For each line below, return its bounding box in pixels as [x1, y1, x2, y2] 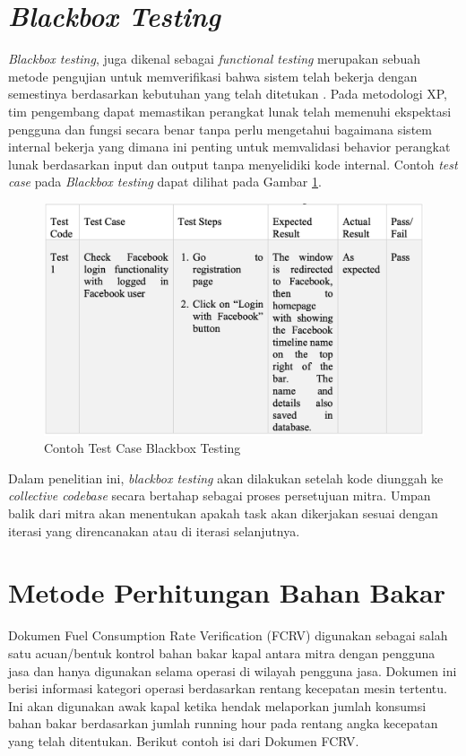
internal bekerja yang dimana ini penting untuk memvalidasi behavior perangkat [8, 137, 451, 156]
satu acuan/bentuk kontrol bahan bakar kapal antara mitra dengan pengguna [8, 643, 436, 662]
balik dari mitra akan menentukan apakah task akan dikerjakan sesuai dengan [8, 504, 438, 523]
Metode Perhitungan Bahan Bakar [8, 574, 446, 611]
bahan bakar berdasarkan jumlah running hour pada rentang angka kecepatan [8, 714, 438, 733]
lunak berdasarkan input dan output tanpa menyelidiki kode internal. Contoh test [8, 154, 458, 173]
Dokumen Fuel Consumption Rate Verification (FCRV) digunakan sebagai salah [8, 626, 448, 645]
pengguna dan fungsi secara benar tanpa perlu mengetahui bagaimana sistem [8, 119, 432, 138]
